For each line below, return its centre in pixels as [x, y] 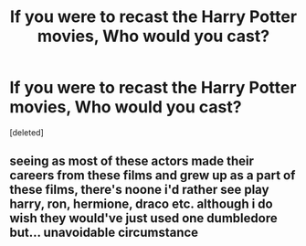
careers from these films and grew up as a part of [153, 176]
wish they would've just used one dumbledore [143, 218]
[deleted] [26, 132]
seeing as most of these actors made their [132, 161]
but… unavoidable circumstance [104, 233]
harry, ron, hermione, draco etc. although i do [141, 204]
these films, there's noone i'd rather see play [139, 190]
